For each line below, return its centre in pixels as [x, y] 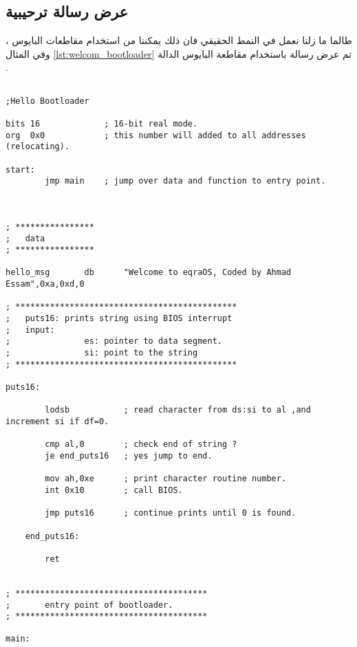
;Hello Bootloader [47, 101]
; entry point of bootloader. [89, 605]
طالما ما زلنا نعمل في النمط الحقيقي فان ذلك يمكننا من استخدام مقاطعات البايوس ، [179, 40]
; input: [30, 330]
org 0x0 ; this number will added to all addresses [156, 135]
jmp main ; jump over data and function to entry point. [185, 181]
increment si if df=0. [57, 422]
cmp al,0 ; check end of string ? [141, 445]
